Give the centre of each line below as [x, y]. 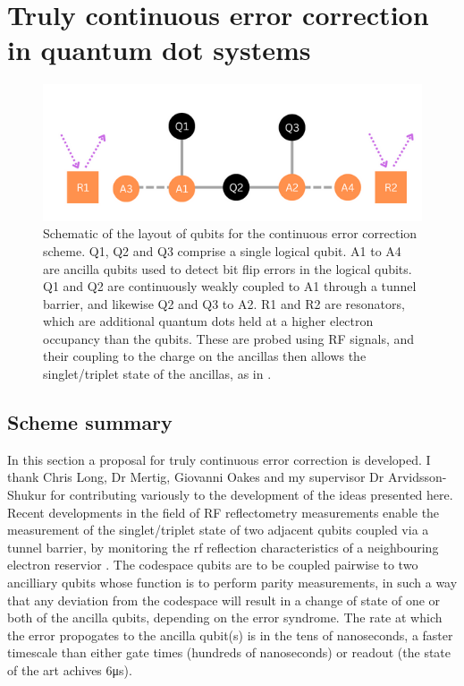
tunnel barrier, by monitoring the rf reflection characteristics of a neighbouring [223, 547]
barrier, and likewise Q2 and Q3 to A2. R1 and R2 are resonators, [224, 303]
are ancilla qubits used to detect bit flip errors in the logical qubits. [228, 268]
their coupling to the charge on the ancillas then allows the [205, 356]
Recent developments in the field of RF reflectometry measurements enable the [224, 512]
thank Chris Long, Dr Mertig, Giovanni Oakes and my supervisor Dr [196, 477]
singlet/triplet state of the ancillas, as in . [157, 374]
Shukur [27, 495]
